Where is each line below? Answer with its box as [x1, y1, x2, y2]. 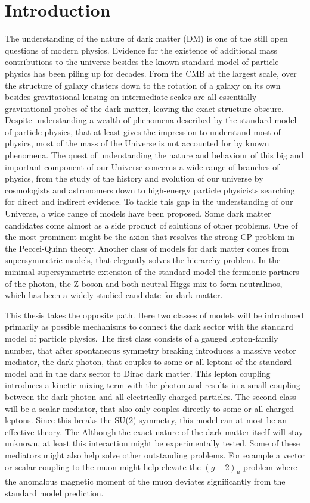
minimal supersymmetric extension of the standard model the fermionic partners [5, 265, 299, 277]
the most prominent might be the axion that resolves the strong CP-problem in [5, 230, 294, 243]
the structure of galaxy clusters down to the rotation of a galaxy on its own [5, 79, 281, 91]
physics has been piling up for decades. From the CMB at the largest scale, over [5, 67, 297, 79]
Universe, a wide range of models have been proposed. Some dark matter [5, 207, 271, 220]
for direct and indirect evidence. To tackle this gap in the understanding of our [5, 195, 293, 208]
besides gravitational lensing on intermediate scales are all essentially [5, 90, 257, 103]
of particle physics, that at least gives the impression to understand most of [5, 125, 281, 138]
